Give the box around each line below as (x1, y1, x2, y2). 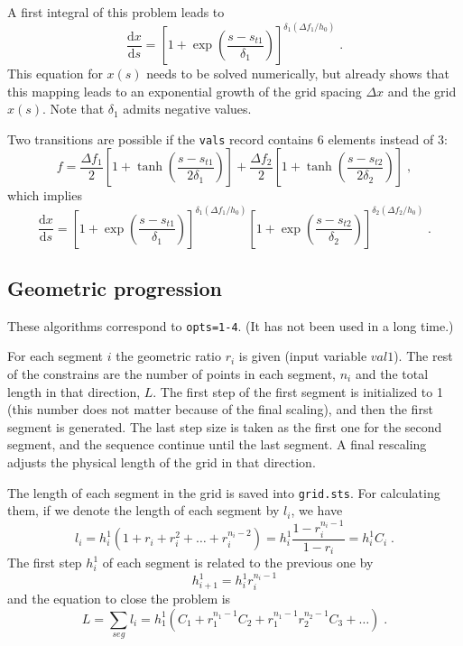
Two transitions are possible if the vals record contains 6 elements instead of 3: (7, 129, 448, 148)
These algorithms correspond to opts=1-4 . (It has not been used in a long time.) (7, 316, 454, 335)
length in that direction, (7, 382, 141, 401)
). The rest (394, 346, 453, 365)
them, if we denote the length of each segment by (7, 501, 280, 520)
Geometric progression (7, 273, 222, 301)
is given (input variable (238, 346, 367, 365)
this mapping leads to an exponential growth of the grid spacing (7, 81, 362, 100)
